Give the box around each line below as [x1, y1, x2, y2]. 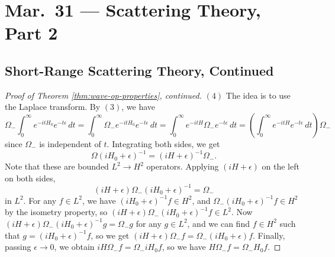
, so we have [162, 240, 206, 253]
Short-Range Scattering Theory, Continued [5, 61, 274, 79]
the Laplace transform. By [5, 100, 101, 113]
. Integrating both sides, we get [107, 137, 220, 149]
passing [5, 240, 31, 253]
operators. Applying [146, 160, 219, 173]
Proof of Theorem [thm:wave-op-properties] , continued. [5, 89, 202, 101]
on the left [262, 160, 299, 173]
